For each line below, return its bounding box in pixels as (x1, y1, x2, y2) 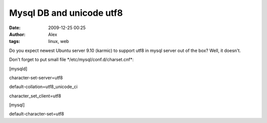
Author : (9, 31, 26, 37)
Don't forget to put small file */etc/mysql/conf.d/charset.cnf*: (9, 57, 134, 63)
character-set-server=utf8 (9, 75, 63, 81)
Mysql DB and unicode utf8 (9, 7, 123, 18)
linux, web (48, 39, 69, 44)
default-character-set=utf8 (9, 111, 64, 117)
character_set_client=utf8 (9, 93, 61, 99)
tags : (9, 39, 20, 44)
